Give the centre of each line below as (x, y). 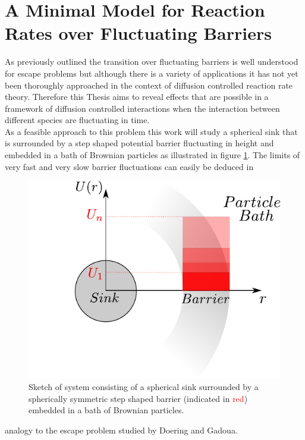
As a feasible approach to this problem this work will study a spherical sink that (151, 131)
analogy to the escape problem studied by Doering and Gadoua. (121, 430)
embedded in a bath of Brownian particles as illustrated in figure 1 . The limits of (152, 155)
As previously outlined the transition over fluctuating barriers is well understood (152, 62)
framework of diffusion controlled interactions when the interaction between (142, 108)
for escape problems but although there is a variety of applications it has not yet (152, 73)
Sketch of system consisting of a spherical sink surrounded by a (144, 386)
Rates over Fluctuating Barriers (138, 33)
